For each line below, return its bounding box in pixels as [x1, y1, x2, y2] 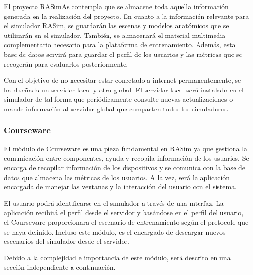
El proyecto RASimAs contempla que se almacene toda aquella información [4, 1, 229, 11]
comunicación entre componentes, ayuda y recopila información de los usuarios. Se [4, 153, 249, 163]
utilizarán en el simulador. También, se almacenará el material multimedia [4, 30, 226, 40]
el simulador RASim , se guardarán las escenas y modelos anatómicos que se [4, 20, 229, 31]
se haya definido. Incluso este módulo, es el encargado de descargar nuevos [4, 226, 226, 237]
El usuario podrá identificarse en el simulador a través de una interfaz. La [4, 198, 224, 208]
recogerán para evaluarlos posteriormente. [4, 58, 128, 69]
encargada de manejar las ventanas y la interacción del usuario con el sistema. [4, 182, 237, 192]
